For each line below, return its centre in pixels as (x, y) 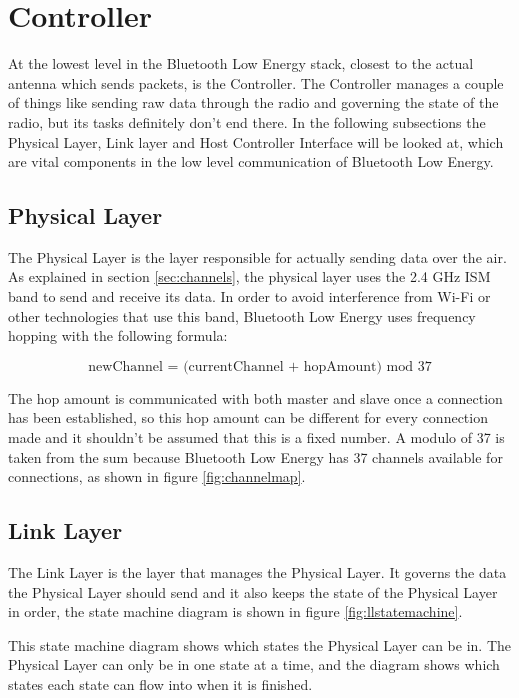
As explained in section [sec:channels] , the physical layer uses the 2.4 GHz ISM (249, 276)
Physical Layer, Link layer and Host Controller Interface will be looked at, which (256, 141)
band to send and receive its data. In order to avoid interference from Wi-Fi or (249, 296)
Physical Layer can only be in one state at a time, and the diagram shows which (254, 664)
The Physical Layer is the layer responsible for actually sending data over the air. (257, 256)
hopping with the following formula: (118, 335)
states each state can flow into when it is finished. (160, 684)
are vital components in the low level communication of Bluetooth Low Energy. (251, 161)
